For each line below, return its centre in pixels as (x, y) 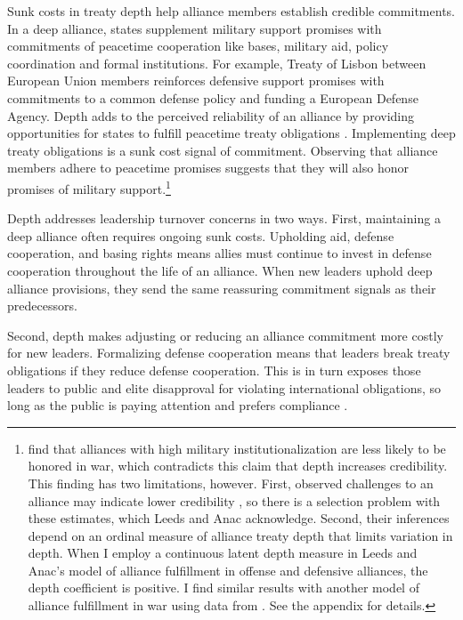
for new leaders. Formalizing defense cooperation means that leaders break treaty (229, 353)
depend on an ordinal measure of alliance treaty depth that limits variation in (240, 535)
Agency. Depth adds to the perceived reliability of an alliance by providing (211, 115)
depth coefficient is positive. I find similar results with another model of (223, 588)
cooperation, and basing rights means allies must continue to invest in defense (219, 253)
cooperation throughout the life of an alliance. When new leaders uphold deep (220, 270)
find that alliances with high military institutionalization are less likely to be (237, 448)
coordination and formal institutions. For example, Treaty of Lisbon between (217, 63)
